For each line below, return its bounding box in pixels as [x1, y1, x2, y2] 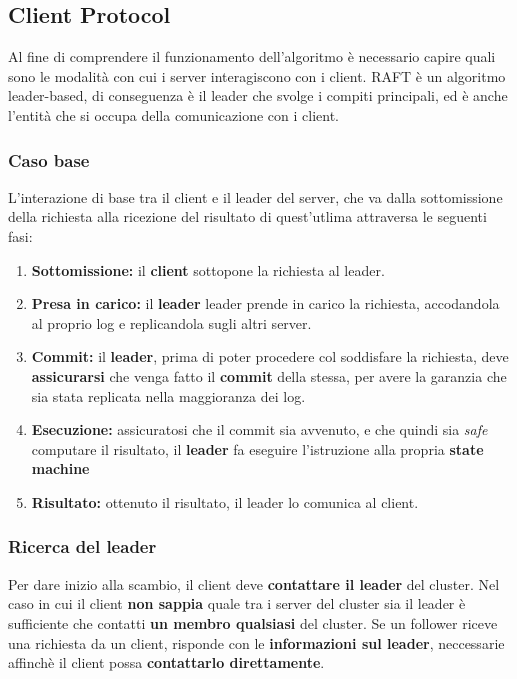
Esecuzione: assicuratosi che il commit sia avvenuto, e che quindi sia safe [31, 419, 488, 440]
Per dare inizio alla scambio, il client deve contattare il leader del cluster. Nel [8, 573, 500, 594]
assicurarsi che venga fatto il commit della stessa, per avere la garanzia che [31, 365, 507, 386]
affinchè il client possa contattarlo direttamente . [8, 652, 325, 673]
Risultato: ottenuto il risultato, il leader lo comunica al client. [31, 491, 419, 512]
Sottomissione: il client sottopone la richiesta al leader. [31, 259, 385, 280]
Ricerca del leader [8, 534, 157, 559]
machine [31, 458, 90, 479]
